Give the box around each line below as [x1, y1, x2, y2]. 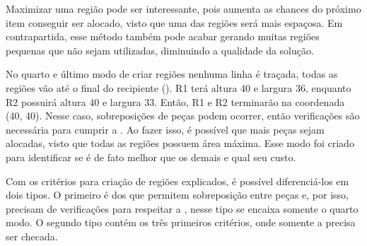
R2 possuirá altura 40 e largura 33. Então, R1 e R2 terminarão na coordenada [6, 94, 345, 109]
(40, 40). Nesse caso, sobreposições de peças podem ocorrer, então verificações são [6, 108, 360, 123]
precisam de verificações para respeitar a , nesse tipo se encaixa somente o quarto [6, 201, 359, 216]
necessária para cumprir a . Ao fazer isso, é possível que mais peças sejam [6, 122, 325, 136]
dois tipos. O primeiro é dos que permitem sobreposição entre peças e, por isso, [6, 187, 349, 202]
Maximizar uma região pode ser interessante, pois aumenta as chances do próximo [6, 1, 361, 16]
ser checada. [6, 228, 58, 243]
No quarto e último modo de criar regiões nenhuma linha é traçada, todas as [6, 66, 338, 81]
